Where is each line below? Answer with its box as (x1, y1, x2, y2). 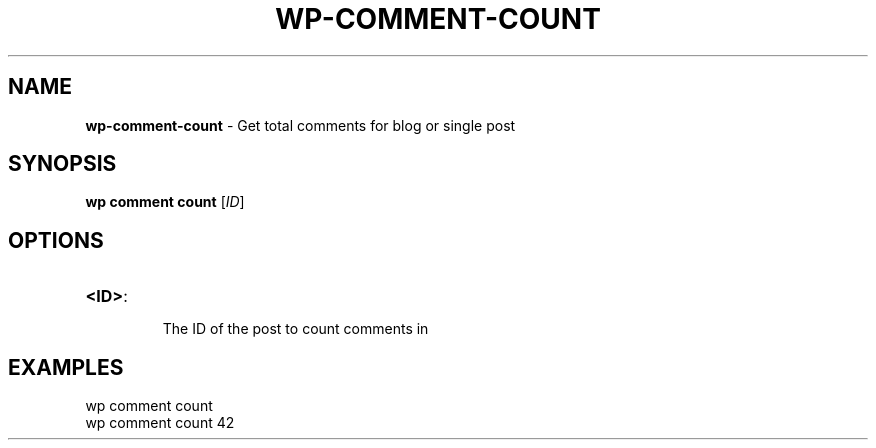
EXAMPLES (8, 354, 124, 380)
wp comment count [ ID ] (85, 193, 245, 211)
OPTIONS (8, 227, 104, 253)
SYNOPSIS (8, 151, 117, 177)
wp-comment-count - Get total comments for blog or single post (85, 116, 516, 134)
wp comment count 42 (85, 414, 235, 432)
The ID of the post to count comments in (162, 320, 429, 338)
